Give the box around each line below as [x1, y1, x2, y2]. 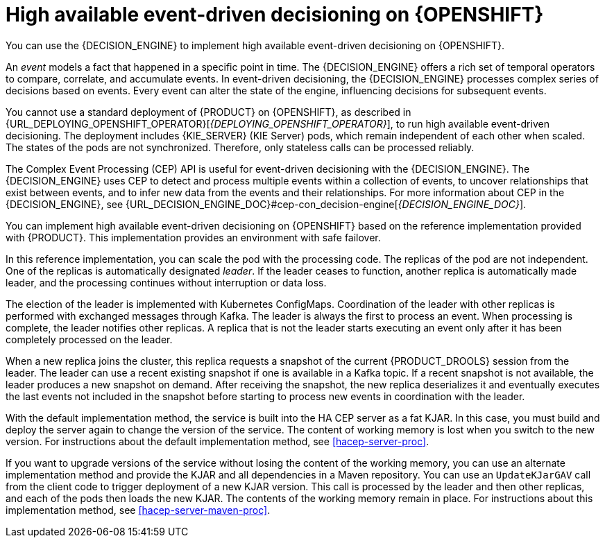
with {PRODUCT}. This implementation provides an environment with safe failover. [6, 231, 381, 243]
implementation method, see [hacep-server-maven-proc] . [6, 503, 271, 516]
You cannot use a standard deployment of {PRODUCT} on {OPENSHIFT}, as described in [6, 105, 411, 118]
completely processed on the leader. [6, 333, 173, 345]
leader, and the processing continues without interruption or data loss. [6, 276, 327, 288]
